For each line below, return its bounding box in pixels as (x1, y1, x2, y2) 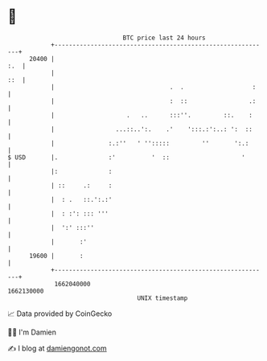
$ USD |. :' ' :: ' (7, 153, 246, 162)
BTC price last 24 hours (122, 34, 206, 42)
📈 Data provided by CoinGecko (7, 309, 113, 318)
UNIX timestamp (137, 293, 188, 302)
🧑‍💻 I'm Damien (7, 327, 57, 337)
